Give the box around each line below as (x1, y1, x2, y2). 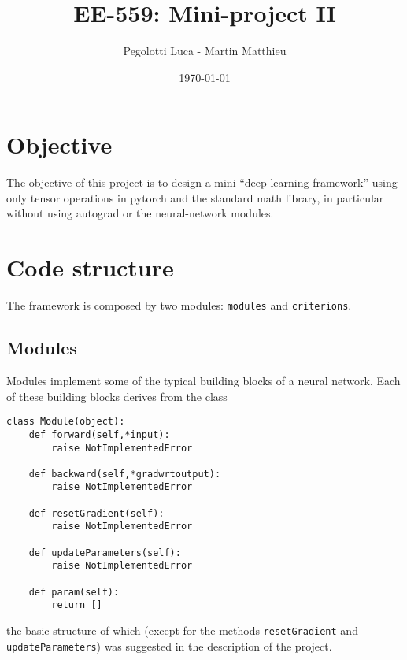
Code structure (6, 251, 174, 284)
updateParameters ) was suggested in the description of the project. (6, 637, 332, 654)
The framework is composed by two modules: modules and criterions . (6, 297, 352, 313)
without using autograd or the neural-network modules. (6, 205, 274, 221)
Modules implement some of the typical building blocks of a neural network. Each (6, 373, 401, 389)
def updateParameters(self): (28, 547, 181, 558)
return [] (51, 599, 102, 611)
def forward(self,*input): (28, 428, 170, 440)
